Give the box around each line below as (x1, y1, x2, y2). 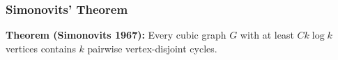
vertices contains (6, 41, 76, 55)
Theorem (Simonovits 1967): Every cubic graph (6, 28, 226, 42)
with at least (240, 28, 294, 42)
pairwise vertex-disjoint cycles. (87, 41, 217, 55)
